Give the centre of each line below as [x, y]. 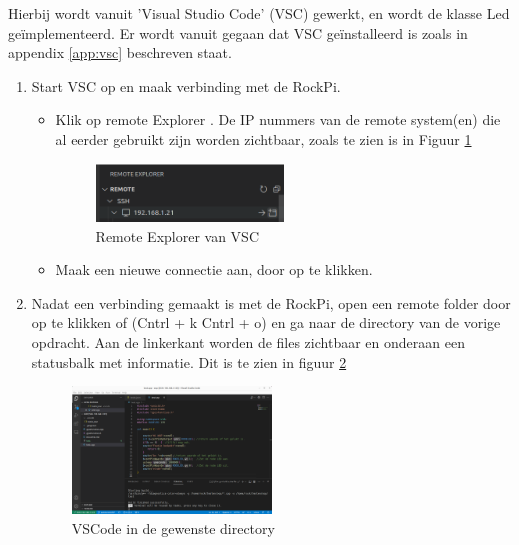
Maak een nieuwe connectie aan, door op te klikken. [214, 269]
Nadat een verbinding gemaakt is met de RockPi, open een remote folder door [271, 302]
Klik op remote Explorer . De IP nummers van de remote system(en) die [278, 119]
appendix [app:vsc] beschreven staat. [120, 52]
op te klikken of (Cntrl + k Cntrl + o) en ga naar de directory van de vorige [266, 322]
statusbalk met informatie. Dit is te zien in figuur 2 [189, 361]
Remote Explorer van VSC [177, 235]
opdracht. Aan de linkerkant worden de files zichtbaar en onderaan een [248, 341]
